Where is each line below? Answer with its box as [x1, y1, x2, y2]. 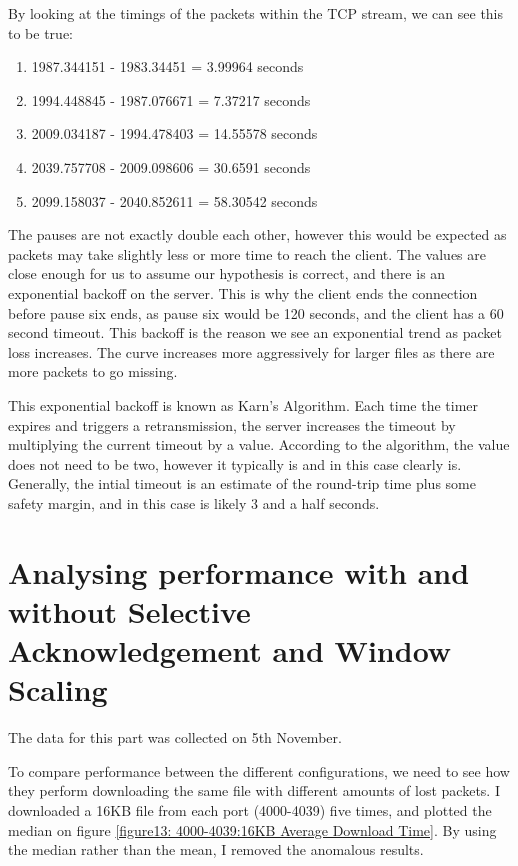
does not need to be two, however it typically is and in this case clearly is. [8, 453, 462, 474]
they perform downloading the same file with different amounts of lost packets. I [8, 780, 500, 801]
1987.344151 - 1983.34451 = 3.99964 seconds [31, 56, 304, 77]
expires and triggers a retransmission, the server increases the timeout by [8, 414, 456, 435]
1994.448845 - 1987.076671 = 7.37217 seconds [31, 89, 311, 110]
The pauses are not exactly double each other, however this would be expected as [8, 224, 507, 245]
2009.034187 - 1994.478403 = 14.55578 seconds [31, 123, 318, 144]
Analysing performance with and [8, 551, 470, 592]
